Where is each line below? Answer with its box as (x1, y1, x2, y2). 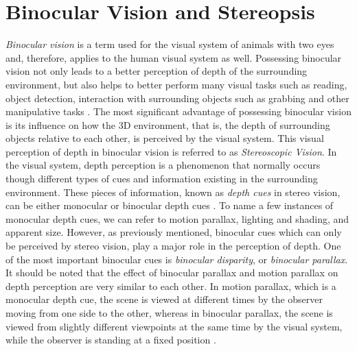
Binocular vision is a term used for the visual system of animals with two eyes (5, 37, 334, 51)
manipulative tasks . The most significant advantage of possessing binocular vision (5, 104, 352, 119)
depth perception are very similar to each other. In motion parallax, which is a (5, 278, 336, 293)
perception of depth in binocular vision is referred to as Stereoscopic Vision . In (5, 144, 337, 158)
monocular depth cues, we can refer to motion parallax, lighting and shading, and (5, 211, 349, 226)
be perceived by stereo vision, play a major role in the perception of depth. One (5, 239, 341, 253)
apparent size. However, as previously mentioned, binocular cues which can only (5, 225, 342, 239)
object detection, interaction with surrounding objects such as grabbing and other (5, 90, 349, 105)
